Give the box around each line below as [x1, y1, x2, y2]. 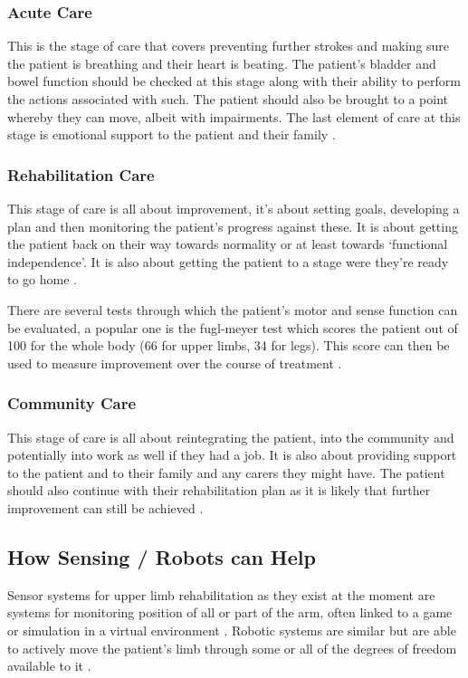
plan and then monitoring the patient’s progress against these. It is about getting [7, 216, 458, 235]
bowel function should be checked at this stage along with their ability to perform [7, 72, 461, 91]
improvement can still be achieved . [7, 498, 204, 517]
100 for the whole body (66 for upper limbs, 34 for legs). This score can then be [7, 336, 450, 355]
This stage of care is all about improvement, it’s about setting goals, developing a [7, 199, 460, 217]
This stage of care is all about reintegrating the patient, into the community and [7, 427, 454, 446]
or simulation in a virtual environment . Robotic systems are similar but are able [7, 620, 456, 639]
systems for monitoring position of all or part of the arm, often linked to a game [7, 603, 453, 622]
